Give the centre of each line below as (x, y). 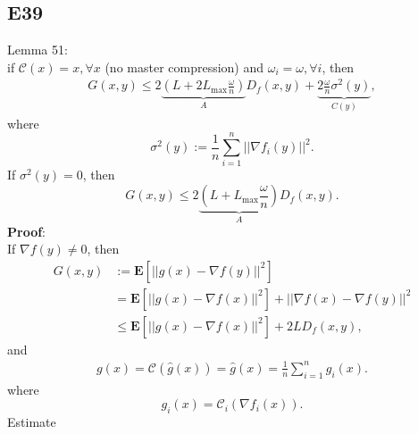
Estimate (32, 422)
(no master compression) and (184, 67)
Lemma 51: (38, 50)
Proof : (27, 231)
